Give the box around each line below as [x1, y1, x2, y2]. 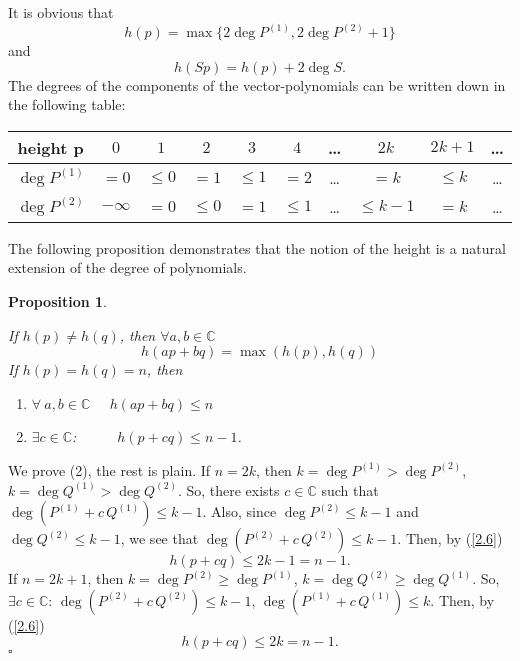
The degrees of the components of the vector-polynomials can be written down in [8, 74, 506, 95]
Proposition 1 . [8, 291, 107, 311]
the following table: [8, 94, 126, 115]
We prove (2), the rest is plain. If [8, 459, 211, 480]
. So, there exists [177, 479, 280, 500]
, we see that [120, 528, 199, 549]
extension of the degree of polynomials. [8, 257, 247, 278]
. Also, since [202, 501, 277, 522]
